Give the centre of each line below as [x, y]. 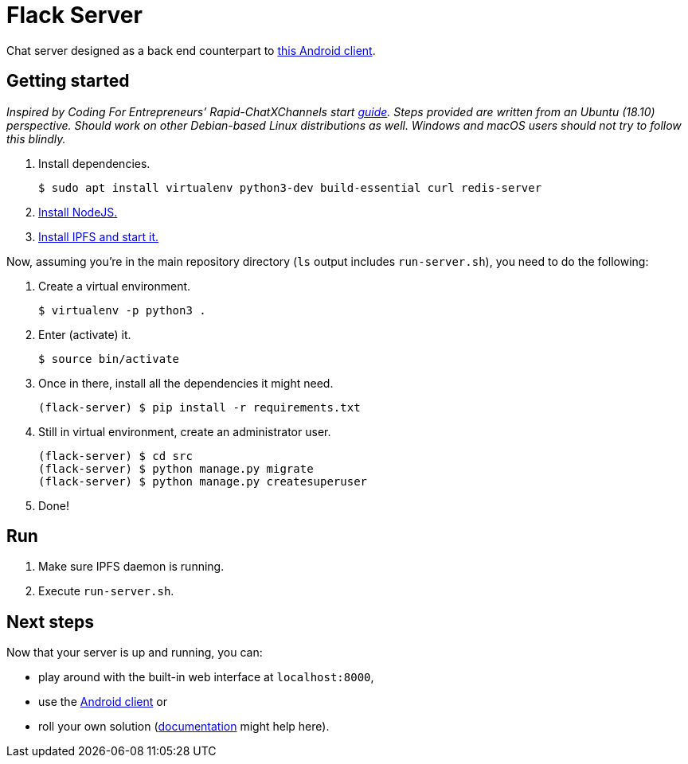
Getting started [68, 81]
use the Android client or [103, 702]
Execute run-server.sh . [106, 591]
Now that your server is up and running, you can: [135, 653]
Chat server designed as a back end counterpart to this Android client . [191, 50]
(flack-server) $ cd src [115, 456]
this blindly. [36, 138]
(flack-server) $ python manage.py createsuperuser [203, 481]
